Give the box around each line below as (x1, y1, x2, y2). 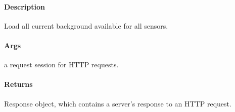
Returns (4, 79, 33, 89)
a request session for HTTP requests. (4, 59, 119, 70)
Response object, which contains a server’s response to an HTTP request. (4, 98, 231, 108)
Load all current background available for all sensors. (4, 20, 168, 31)
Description (4, 1, 45, 12)
